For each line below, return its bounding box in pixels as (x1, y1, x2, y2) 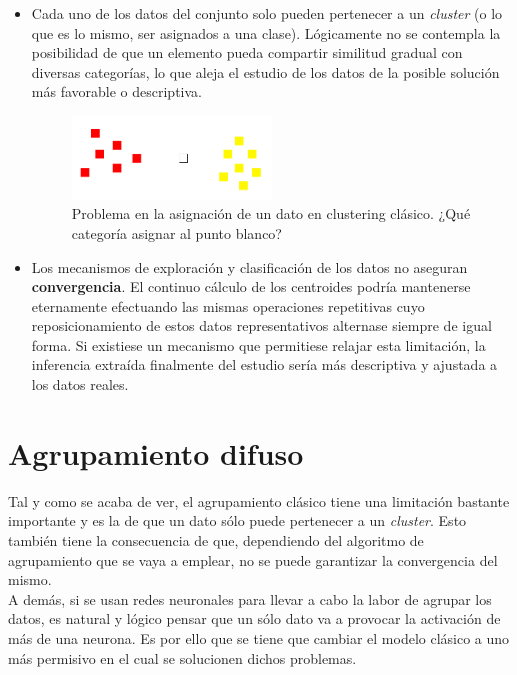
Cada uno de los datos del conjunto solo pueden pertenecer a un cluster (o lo (31, 3, 503, 23)
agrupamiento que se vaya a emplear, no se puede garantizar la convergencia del (8, 549, 498, 570)
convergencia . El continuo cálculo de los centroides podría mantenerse (31, 276, 471, 297)
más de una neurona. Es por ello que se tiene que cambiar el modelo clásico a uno (8, 627, 510, 648)
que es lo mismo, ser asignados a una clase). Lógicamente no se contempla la (31, 22, 501, 43)
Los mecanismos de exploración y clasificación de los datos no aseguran (31, 256, 468, 277)
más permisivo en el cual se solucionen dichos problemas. (8, 647, 357, 668)
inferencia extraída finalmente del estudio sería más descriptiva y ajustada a (31, 354, 498, 375)
